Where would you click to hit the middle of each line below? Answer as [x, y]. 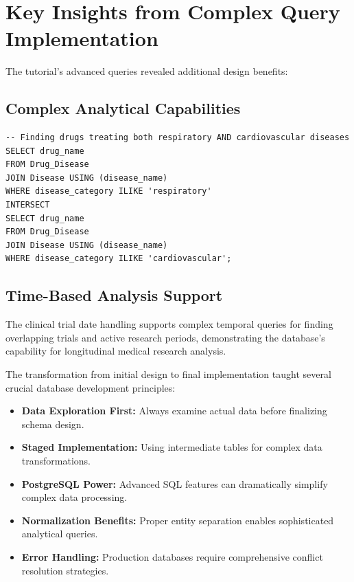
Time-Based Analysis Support [114, 295]
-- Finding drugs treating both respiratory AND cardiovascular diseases [178, 138]
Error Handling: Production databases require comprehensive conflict [172, 556]
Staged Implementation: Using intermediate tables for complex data [172, 447]
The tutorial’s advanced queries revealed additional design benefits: [147, 71]
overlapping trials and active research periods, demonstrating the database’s [165, 337]
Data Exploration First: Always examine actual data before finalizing [174, 411]
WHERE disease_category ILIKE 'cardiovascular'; [119, 259]
